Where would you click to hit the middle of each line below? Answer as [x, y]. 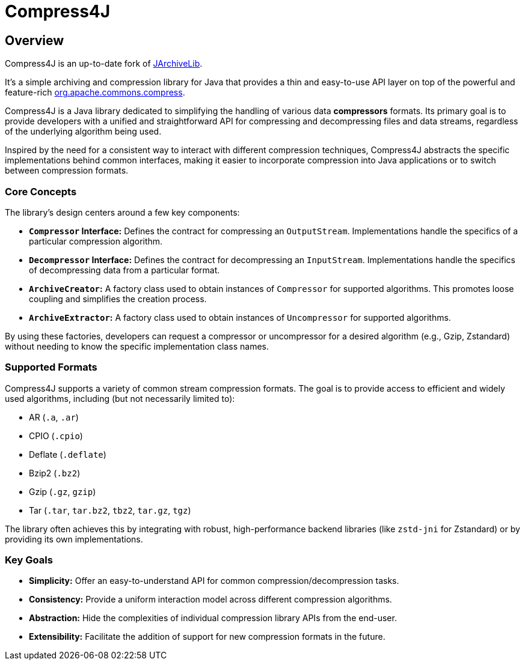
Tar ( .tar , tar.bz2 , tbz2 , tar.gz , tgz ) [110, 510]
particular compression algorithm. [96, 241]
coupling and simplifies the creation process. [118, 299]
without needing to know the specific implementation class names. [137, 346]
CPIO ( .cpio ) [56, 436]
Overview [35, 40]
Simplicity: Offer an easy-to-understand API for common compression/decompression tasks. [214, 581]
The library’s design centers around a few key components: [122, 212]
